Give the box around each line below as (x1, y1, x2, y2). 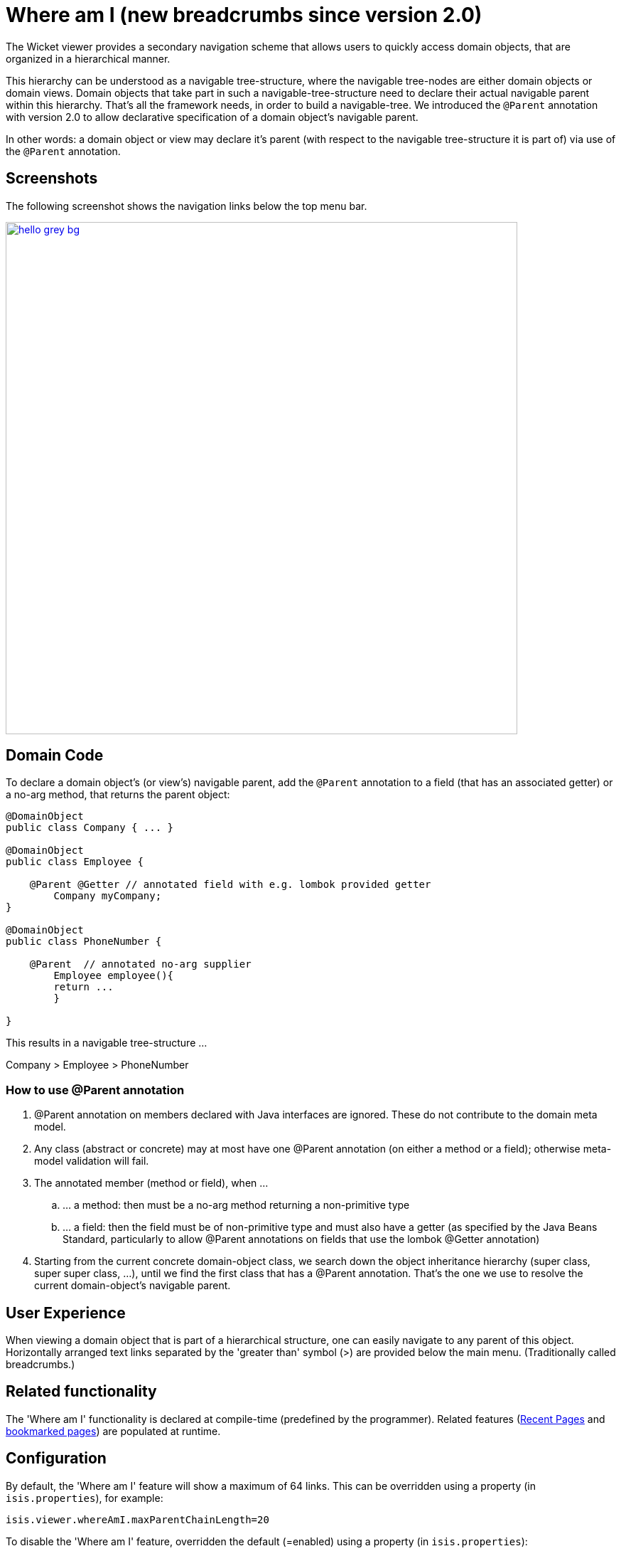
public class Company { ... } (6, 822, 174, 834)
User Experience (6, 1303, 126, 1322)
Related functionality (6, 1382, 157, 1401)
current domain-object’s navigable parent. (34, 1279, 231, 1292)
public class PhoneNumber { (6, 936, 162, 948)
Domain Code (6, 746, 104, 765)
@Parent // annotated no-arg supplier (29, 958, 252, 970)
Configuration (6, 1449, 107, 1468)
